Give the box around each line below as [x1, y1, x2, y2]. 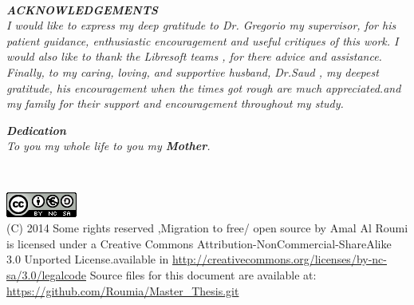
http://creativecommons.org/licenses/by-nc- [172, 251, 387, 267]
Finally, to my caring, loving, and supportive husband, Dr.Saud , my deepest [6, 63, 379, 80]
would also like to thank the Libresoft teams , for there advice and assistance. [6, 48, 382, 65]
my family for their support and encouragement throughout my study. [6, 95, 344, 112]
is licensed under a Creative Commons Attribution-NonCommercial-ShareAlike [6, 235, 392, 252]
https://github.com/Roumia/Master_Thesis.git [6, 282, 239, 299]
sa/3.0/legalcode [6, 266, 87, 283]
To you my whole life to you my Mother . [6, 137, 211, 154]
